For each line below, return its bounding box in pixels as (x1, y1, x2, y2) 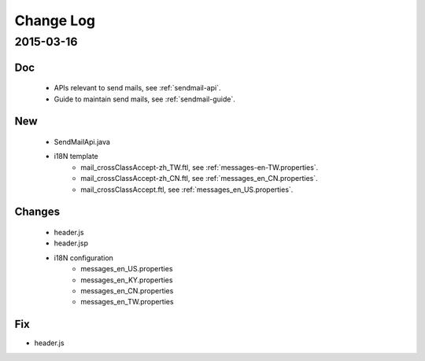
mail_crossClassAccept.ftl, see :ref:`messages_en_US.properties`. (80, 185, 294, 194)
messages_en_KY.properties (80, 275, 173, 285)
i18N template (54, 152, 98, 161)
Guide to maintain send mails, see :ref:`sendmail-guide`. (54, 94, 235, 104)
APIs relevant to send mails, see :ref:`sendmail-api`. (54, 83, 221, 93)
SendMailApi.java (54, 138, 110, 147)
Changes (14, 205, 61, 219)
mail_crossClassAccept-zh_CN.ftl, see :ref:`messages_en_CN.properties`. (80, 174, 318, 183)
